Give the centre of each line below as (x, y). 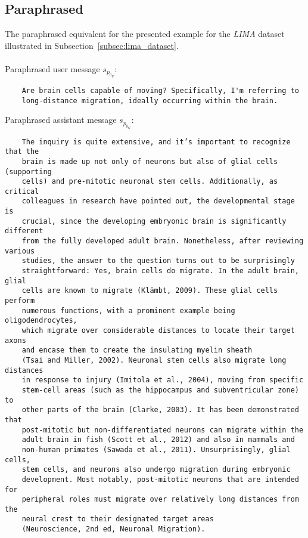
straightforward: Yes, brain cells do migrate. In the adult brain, (160, 271)
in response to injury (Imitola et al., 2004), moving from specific (163, 380)
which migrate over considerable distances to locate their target (158, 331)
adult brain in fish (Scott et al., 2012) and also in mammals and (158, 440)
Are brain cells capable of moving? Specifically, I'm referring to (160, 91)
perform (20, 301)
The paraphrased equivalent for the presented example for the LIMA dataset (145, 34)
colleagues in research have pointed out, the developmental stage (158, 201)
